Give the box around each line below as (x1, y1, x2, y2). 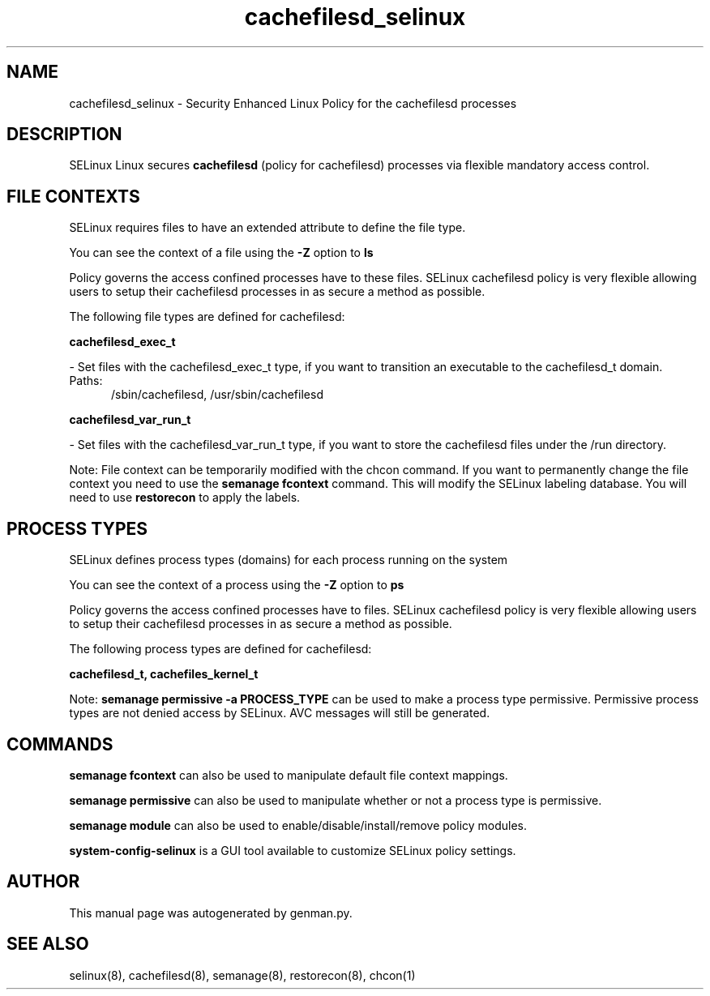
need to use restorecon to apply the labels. (69, 490, 301, 505)
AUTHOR (6, 871, 80, 892)
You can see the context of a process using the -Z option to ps (69, 578, 404, 592)
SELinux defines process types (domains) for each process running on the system (69, 553, 508, 567)
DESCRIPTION (6, 124, 122, 145)
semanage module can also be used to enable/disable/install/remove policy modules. (69, 818, 528, 832)
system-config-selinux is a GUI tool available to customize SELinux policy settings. (69, 843, 516, 857)
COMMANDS (6, 733, 113, 754)
